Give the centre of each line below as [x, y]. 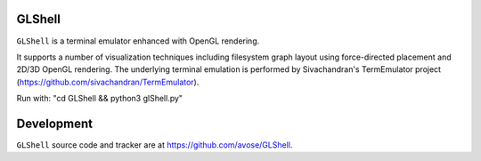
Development [55, 123]
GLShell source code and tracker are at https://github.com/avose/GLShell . [155, 145]
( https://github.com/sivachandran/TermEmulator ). [108, 82]
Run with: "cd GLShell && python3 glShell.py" [99, 99]
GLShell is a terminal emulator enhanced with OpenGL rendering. [138, 41]
